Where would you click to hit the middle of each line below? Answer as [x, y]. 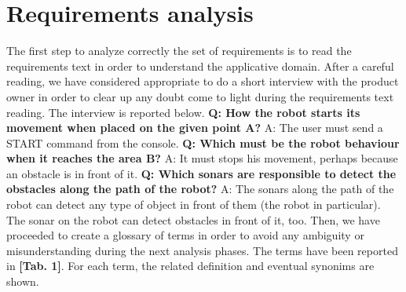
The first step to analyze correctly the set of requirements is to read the [179, 51]
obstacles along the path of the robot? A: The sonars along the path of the [200, 189]
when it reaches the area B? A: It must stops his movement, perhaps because [202, 158]
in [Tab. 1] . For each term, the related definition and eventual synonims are [190, 266]
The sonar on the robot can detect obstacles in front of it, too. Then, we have [193, 219]
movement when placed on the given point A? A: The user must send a [195, 128]
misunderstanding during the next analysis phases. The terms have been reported [202, 250]
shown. [23, 281]
